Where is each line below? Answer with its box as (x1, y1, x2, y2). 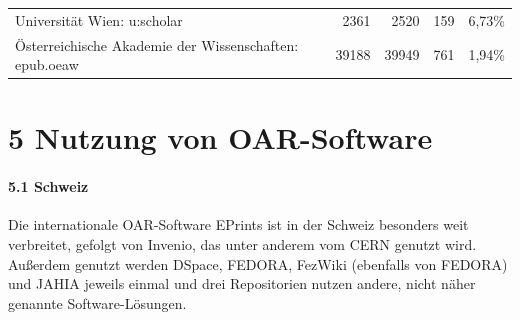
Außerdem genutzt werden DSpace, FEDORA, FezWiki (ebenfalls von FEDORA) (8, 253, 508, 274)
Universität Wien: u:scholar (15, 9, 183, 30)
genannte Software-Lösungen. (8, 292, 187, 313)
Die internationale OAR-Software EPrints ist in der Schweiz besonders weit (8, 214, 469, 235)
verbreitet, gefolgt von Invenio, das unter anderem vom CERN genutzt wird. (8, 234, 477, 255)
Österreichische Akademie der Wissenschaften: (15, 34, 299, 55)
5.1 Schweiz (8, 176, 89, 197)
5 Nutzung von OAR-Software (8, 117, 433, 158)
